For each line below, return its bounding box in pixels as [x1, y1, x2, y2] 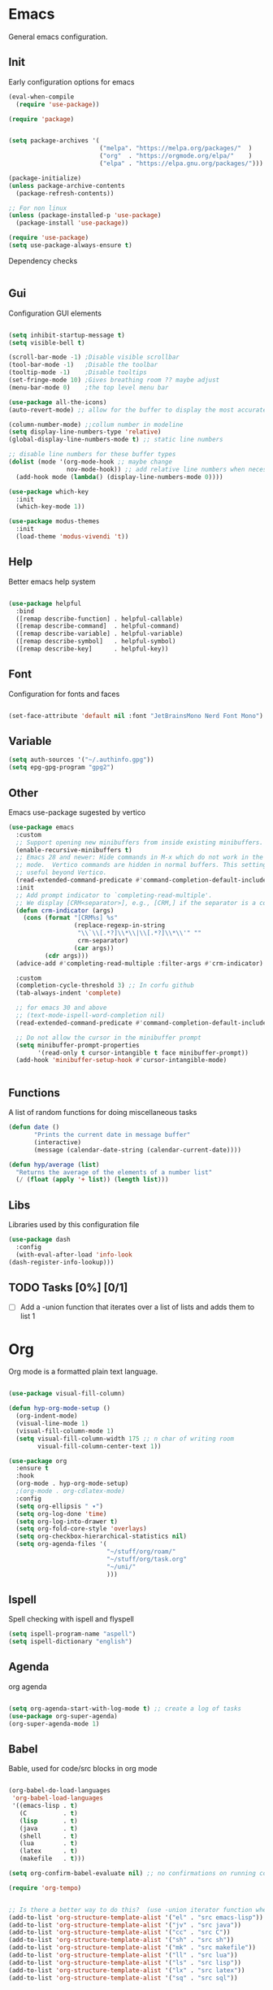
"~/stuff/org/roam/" [106, 1548, 176, 1556]
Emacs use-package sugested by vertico [8, 807, 146, 817]
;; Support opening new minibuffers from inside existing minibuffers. [15, 838, 264, 847]
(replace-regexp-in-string [73, 921, 165, 930]
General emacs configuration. [8, 32, 108, 41]
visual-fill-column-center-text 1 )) [37, 1442, 162, 1450]
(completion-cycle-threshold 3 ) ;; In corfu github [15, 982, 195, 990]
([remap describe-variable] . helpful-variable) [15, 629, 184, 638]
